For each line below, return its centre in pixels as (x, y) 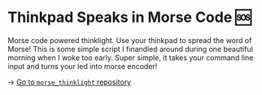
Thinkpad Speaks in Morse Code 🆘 (129, 17)
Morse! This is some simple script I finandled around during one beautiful (130, 49)
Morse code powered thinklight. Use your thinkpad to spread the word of (130, 40)
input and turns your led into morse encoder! (83, 66)
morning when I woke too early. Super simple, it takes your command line (131, 58)
